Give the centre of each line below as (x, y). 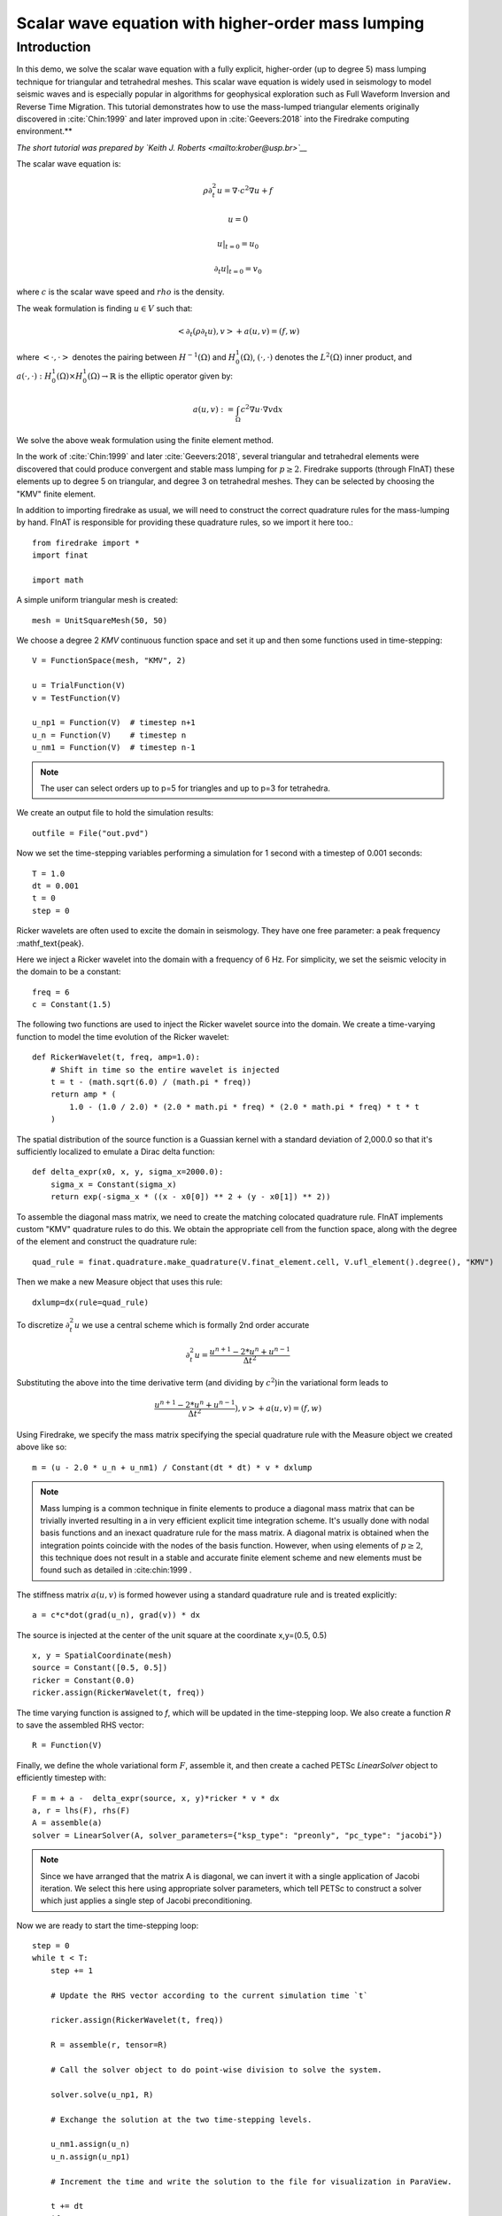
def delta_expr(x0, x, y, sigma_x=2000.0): (128, 1172)
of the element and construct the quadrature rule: (107, 1242)
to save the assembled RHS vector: (81, 1725)
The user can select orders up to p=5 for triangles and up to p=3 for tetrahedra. (185, 788)
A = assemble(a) (67, 1823)
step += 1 (71, 1970)
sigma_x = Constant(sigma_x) (113, 1184)
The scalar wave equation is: (69, 164)
